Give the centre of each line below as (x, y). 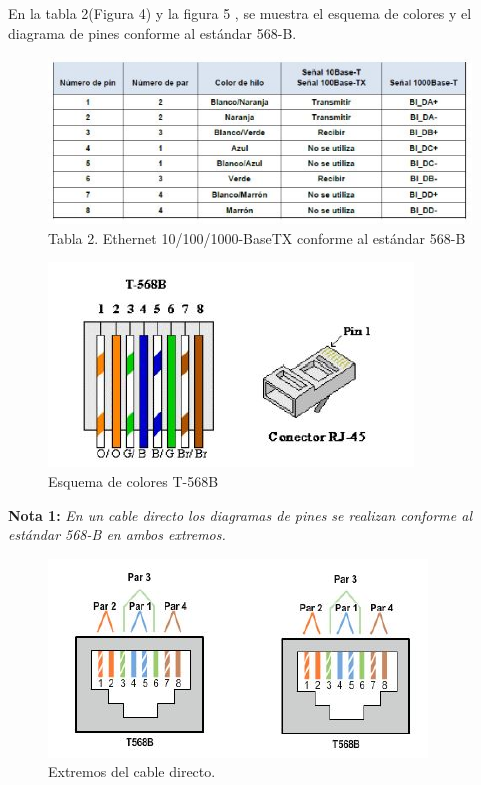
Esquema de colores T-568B (133, 481)
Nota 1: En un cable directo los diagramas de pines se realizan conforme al (240, 514)
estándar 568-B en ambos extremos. (117, 534)
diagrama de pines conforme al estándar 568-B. (152, 32)
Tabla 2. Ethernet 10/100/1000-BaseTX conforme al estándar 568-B (257, 237)
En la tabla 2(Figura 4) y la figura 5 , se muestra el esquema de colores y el (240, 13)
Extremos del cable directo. (132, 771)
